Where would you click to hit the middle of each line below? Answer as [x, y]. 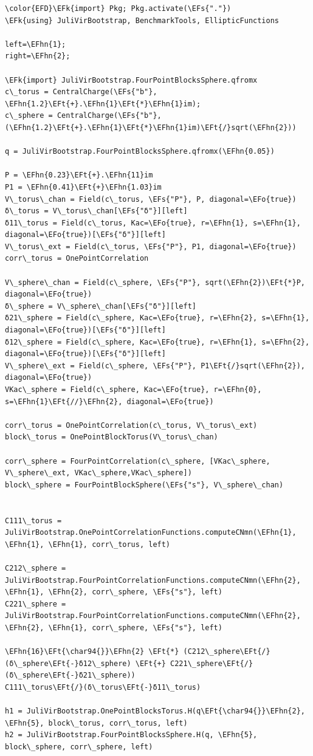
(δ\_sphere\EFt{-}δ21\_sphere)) [70, 675]
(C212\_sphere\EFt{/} [227, 652]
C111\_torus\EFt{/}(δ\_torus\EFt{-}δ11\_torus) [103, 687]
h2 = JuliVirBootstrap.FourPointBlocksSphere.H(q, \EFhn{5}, [131, 735]
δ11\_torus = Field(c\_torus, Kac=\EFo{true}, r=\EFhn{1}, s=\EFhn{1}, [153, 223]
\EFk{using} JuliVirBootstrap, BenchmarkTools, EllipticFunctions [142, 20]
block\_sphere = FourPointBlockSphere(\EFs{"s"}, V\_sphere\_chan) [144, 485]
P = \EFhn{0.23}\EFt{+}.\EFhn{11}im [79, 175]
